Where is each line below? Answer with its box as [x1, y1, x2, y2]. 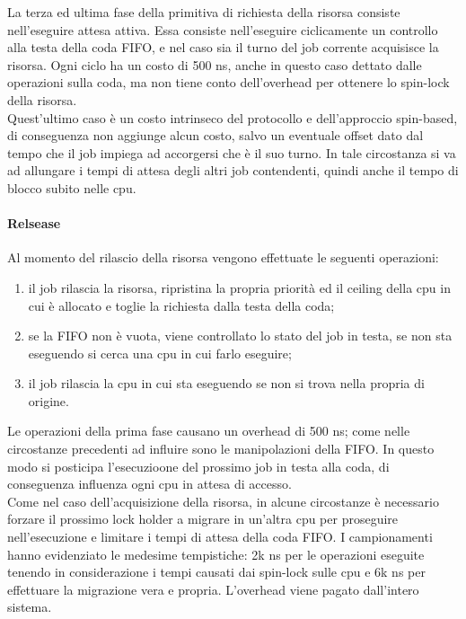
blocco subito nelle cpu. [7, 178, 136, 197]
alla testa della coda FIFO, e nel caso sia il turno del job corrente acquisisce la [7, 38, 439, 57]
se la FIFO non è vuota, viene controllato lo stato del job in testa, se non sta [28, 326, 453, 345]
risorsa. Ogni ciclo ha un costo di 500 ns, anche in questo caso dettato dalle [7, 55, 422, 74]
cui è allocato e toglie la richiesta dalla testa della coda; [28, 296, 335, 314]
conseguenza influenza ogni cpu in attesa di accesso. [7, 474, 292, 493]
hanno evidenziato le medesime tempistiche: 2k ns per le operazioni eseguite [7, 544, 425, 563]
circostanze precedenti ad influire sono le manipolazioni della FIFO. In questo [7, 439, 435, 458]
